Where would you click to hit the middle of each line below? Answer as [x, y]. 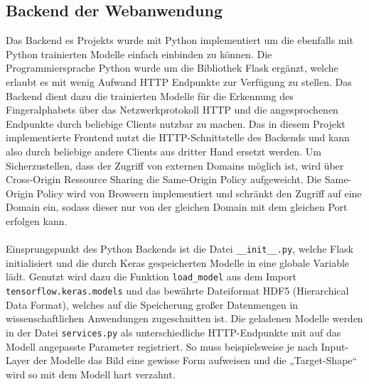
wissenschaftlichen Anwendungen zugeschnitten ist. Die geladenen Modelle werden [184, 318]
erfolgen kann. [37, 220]
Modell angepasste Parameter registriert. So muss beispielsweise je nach [162, 346]
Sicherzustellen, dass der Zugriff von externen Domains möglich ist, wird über [175, 165]
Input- [335, 346]
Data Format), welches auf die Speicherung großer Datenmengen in [152, 304]
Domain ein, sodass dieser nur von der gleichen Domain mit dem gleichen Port [177, 207]
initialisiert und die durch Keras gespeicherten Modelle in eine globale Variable [178, 262]
